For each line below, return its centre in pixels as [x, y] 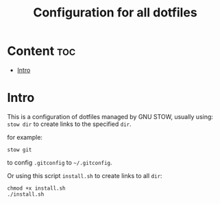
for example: [25, 137]
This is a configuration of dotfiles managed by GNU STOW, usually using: [110, 116]
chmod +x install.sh [37, 188]
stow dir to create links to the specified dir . [69, 124]
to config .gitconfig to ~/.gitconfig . [60, 162]
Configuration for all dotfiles [115, 13]
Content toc [41, 51]
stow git [20, 150]
